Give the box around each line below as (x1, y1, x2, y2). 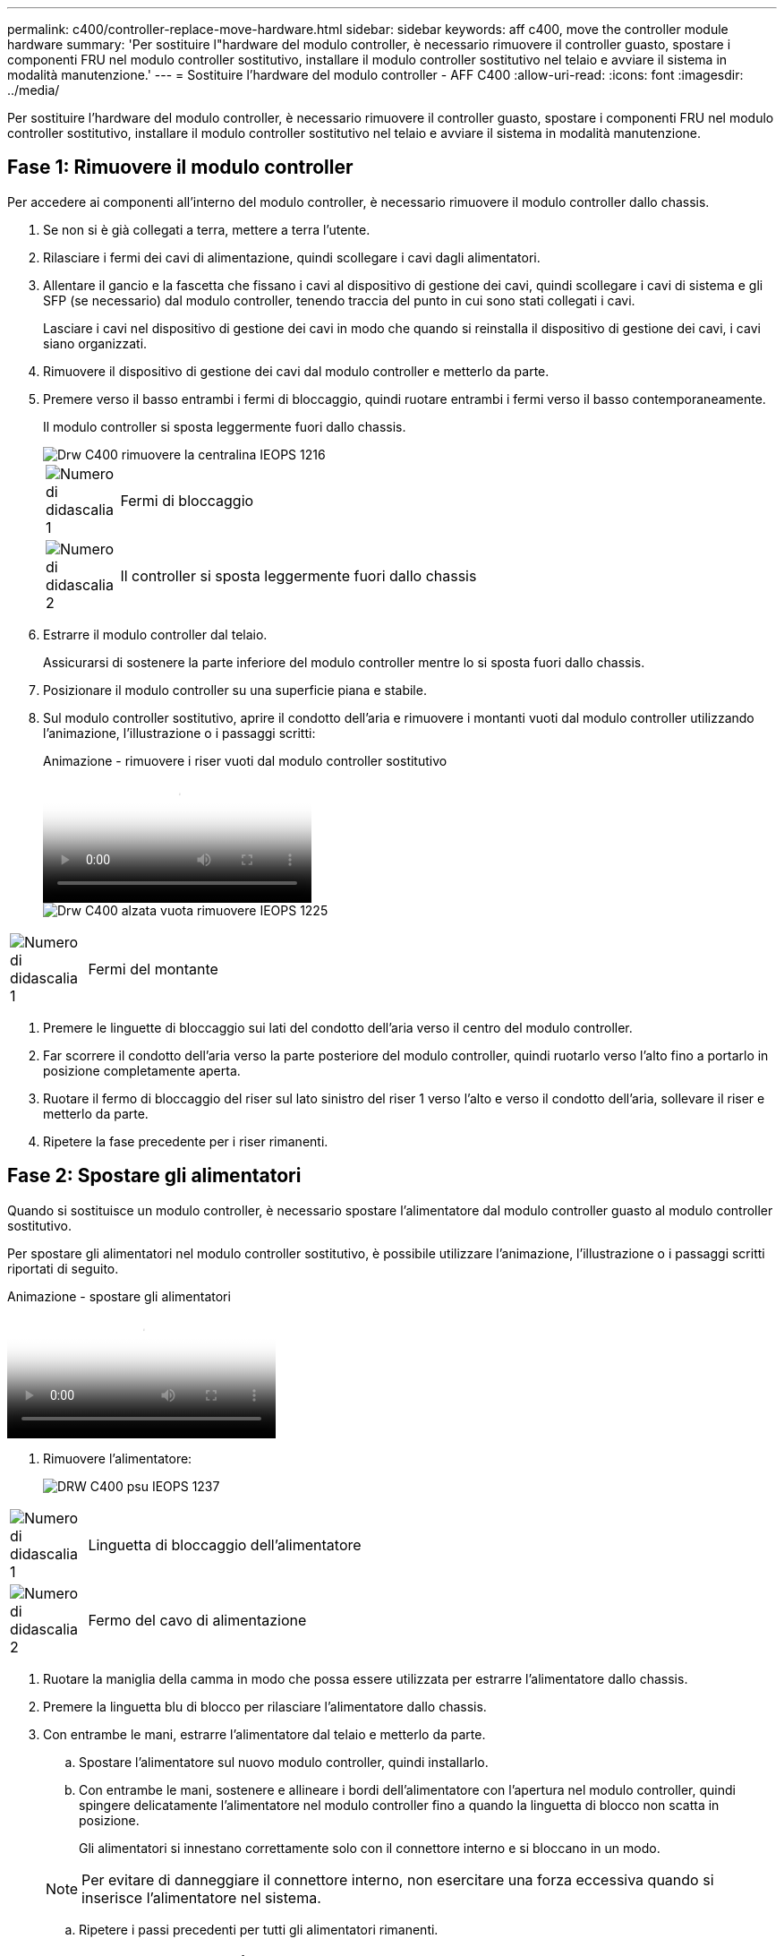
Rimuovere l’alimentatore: (43, 1450, 192, 1466)
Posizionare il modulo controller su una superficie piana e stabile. (43, 682, 427, 698)
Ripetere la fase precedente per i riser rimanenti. (43, 1133, 328, 1149)
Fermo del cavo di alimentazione (88, 1610, 307, 1629)
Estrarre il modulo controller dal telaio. (43, 626, 268, 642)
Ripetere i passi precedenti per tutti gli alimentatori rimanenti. (79, 1921, 439, 1937)
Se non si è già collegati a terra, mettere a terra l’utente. (43, 221, 371, 237)
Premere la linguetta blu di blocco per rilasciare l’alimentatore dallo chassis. (43, 1698, 487, 1714)
